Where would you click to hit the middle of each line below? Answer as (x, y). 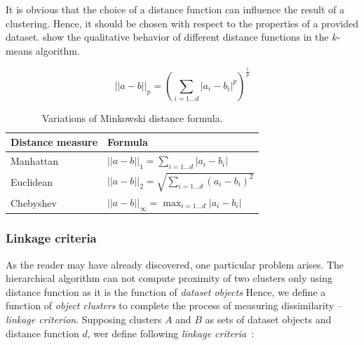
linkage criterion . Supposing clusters (84, 319)
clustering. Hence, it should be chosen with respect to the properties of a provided (182, 23)
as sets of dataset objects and (268, 319)
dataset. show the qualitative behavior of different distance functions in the (167, 37)
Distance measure (54, 142)
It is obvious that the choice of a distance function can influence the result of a (175, 9)
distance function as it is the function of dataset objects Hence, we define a (166, 291)
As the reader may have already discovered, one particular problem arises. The (175, 264)
